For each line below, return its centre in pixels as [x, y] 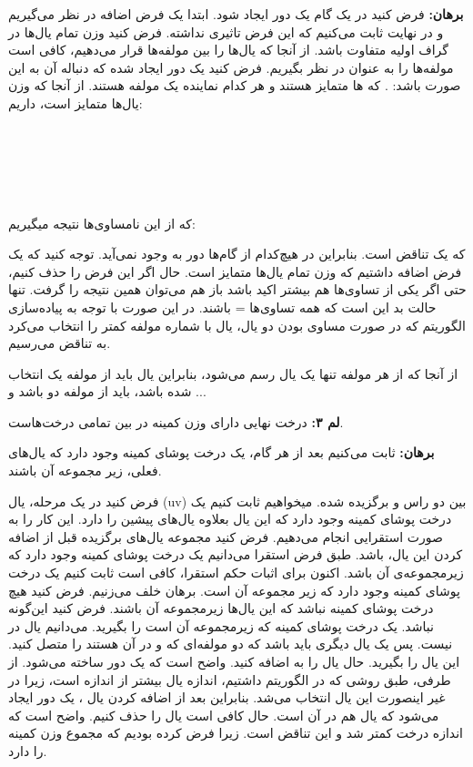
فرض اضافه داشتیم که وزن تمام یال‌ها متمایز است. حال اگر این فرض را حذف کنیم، [235, 271]
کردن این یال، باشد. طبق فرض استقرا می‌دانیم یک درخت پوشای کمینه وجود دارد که [236, 554]
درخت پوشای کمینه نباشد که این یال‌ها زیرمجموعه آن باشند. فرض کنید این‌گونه [221, 608]
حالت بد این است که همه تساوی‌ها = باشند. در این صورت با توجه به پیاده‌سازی [222, 307]
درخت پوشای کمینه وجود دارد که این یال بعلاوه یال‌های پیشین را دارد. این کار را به [230, 519]
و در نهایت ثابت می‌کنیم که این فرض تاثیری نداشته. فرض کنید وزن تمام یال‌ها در [226, 31]
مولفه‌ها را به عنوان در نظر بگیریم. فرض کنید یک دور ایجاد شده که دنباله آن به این [231, 67]
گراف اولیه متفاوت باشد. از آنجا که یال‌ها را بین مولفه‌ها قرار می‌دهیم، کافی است [228, 50]
